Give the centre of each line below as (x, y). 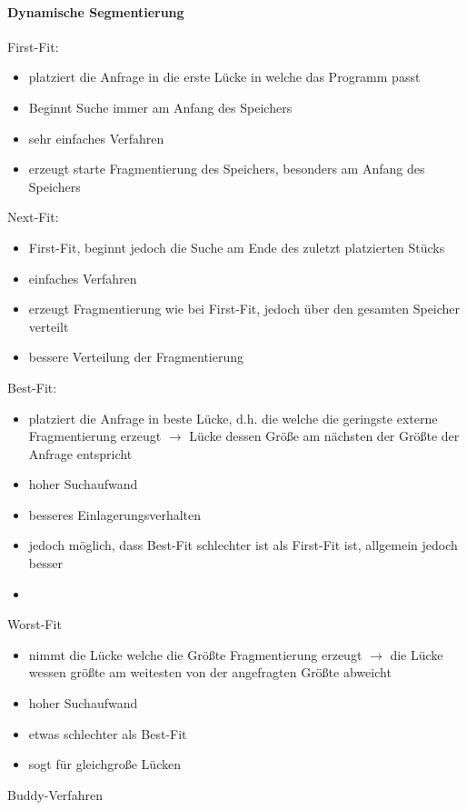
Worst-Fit (35, 624)
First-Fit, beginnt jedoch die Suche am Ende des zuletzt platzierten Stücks (237, 247)
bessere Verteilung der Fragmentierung (136, 357)
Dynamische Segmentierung (96, 11)
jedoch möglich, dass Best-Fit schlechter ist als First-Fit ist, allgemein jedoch (243, 545)
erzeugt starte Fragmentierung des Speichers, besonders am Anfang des (227, 169)
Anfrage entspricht (80, 453)
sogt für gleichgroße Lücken (104, 764)
